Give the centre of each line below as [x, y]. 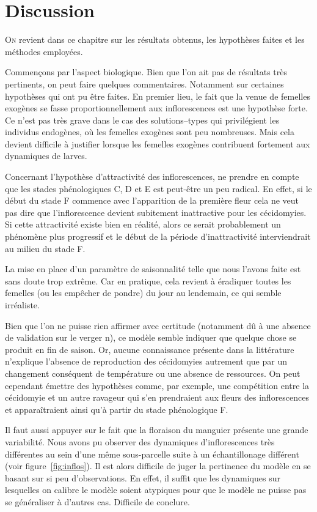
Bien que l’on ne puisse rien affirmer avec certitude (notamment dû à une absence [158, 325]
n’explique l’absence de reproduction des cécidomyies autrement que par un [146, 361]
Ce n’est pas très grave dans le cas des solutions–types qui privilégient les [142, 120]
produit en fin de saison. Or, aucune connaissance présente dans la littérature [150, 349]
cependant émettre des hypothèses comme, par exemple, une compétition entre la [157, 385]
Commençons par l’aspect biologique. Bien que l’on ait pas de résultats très [146, 72]
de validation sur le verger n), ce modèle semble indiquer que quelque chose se [151, 337]
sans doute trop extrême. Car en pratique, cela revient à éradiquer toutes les [148, 280]
